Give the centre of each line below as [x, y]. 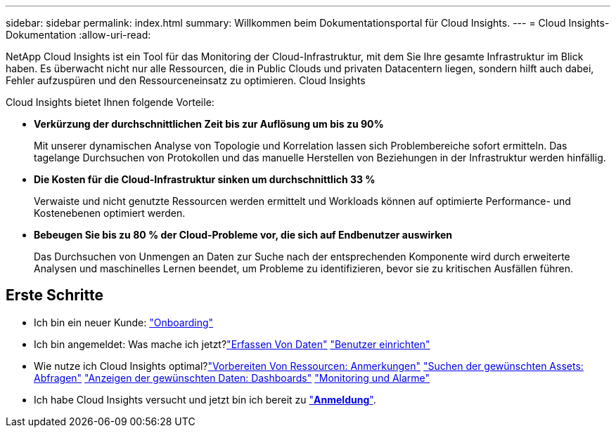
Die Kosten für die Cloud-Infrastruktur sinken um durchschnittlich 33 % [205, 179]
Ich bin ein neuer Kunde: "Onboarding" [124, 322]
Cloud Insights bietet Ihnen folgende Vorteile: [110, 102]
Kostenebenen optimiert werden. [110, 213]
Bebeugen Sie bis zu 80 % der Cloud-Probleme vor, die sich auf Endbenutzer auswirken [243, 235]
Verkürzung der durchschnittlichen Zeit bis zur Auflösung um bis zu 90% [209, 124]
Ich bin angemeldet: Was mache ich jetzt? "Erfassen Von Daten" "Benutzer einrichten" [232, 344]
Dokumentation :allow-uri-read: [78, 35]
